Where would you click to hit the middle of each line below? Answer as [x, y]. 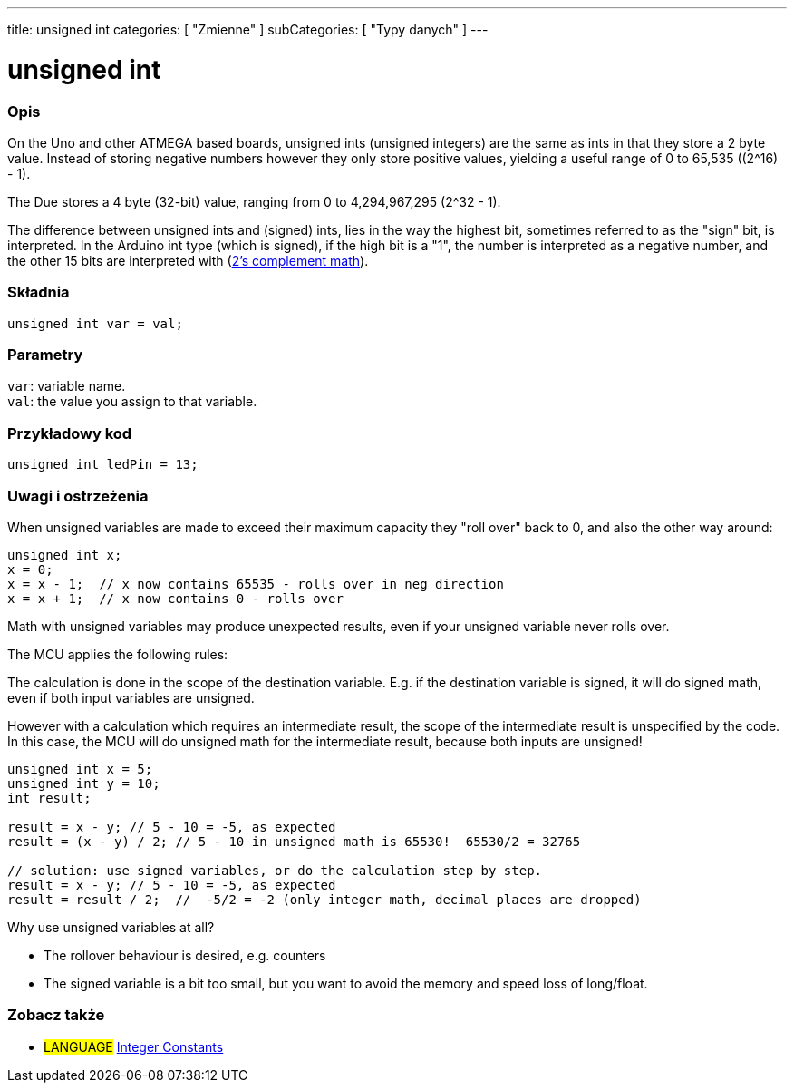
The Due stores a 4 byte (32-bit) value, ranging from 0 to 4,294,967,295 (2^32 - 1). [254, 201]
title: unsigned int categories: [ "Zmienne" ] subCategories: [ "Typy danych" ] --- [248, 29]
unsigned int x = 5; [80, 769]
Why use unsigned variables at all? [111, 927]
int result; [49, 798]
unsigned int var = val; [95, 323]
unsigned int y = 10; [84, 783]
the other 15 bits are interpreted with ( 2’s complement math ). [188, 260]
